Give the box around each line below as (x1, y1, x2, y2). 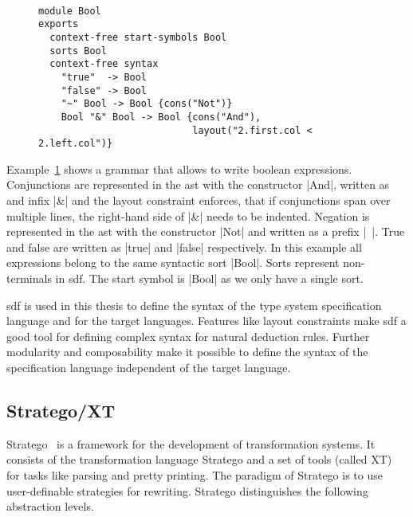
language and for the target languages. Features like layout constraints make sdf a (6, 312, 407, 329)
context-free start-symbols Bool (49, 31, 227, 43)
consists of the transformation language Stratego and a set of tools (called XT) (6, 451, 392, 468)
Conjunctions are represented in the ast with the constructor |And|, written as (6, 176, 390, 193)
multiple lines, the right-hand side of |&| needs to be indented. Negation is (6, 207, 370, 224)
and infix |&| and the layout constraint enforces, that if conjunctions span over (6, 192, 391, 208)
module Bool (38, 5, 101, 17)
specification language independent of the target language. (6, 358, 291, 375)
